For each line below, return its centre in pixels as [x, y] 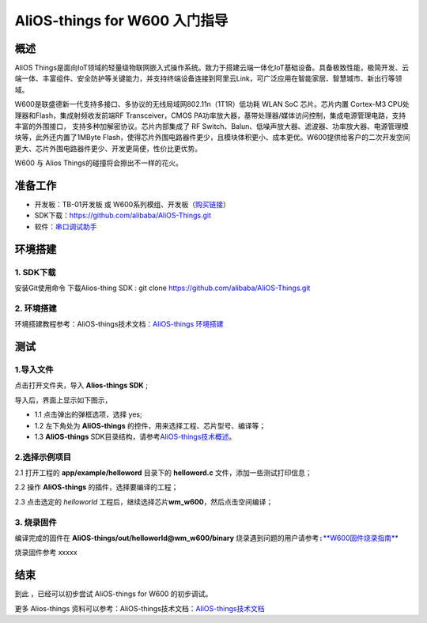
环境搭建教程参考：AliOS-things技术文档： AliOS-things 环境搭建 [119, 324]
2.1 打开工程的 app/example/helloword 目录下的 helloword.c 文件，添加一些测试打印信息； [163, 473]
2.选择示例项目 [43, 457]
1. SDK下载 [35, 272]
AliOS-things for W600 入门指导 [121, 21]
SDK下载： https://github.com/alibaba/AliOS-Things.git [123, 215]
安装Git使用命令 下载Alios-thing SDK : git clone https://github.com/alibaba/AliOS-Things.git [162, 288]
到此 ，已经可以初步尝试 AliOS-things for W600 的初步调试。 [113, 594]
